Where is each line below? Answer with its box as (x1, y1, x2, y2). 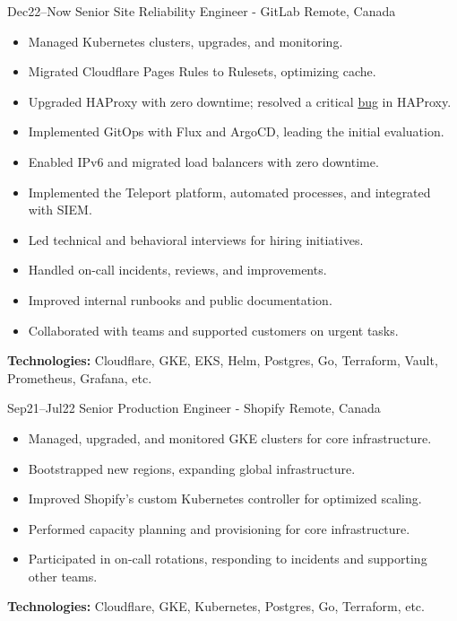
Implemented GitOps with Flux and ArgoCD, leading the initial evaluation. (28, 122, 444, 141)
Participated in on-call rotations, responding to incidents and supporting (28, 549, 427, 568)
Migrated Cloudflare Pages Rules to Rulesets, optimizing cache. (28, 62, 376, 81)
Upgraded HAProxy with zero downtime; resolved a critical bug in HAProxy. (28, 92, 452, 110)
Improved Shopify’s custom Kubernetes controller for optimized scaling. (28, 489, 422, 508)
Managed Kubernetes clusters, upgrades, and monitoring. (28, 31, 343, 50)
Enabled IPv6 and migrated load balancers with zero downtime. (28, 152, 379, 171)
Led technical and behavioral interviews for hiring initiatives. (28, 230, 364, 249)
